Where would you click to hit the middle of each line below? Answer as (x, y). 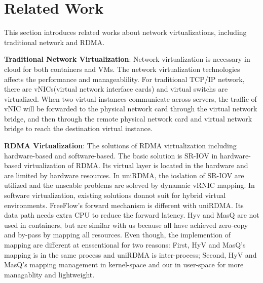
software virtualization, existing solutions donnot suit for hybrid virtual (115, 195)
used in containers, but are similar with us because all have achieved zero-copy (126, 225)
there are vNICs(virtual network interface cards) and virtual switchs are (116, 89)
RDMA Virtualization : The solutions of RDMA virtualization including (120, 146)
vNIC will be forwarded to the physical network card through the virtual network (131, 109)
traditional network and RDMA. (54, 42)
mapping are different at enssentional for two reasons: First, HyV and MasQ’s (125, 245)
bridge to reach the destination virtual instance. (78, 128)
